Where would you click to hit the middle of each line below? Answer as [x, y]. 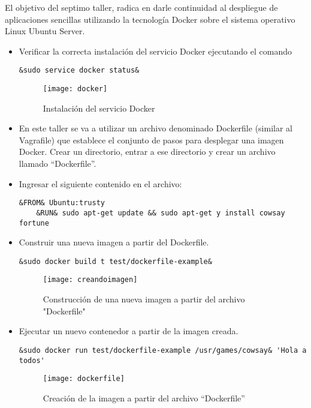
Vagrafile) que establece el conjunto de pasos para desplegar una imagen [151, 139]
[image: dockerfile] [84, 379]
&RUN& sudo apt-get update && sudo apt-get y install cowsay [161, 213]
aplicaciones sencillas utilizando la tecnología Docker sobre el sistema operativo [150, 19]
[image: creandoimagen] [90, 280]
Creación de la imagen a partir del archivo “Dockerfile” [144, 397]
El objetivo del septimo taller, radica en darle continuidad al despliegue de [141, 7]
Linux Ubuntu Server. [45, 31]
